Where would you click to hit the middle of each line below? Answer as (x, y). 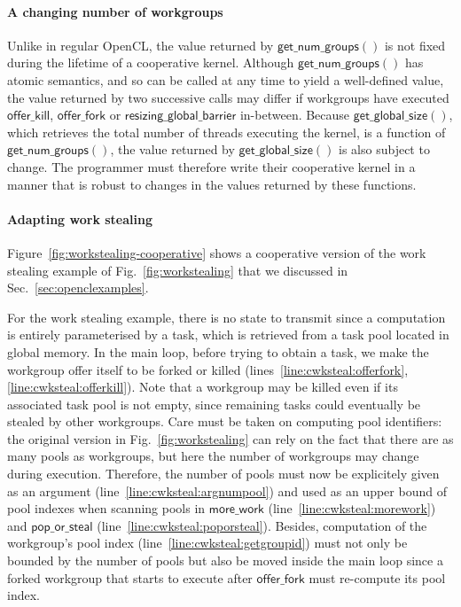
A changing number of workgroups (115, 11)
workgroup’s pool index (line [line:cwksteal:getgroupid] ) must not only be (207, 543)
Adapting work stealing (80, 218)
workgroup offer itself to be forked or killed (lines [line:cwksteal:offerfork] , (208, 369)
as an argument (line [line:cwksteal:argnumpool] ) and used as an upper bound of (227, 490)
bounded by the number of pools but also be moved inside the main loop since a (225, 560)
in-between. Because (295, 115)
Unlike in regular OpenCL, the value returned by (141, 45)
